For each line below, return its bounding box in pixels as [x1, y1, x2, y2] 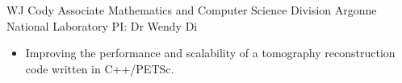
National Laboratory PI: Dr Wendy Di [6, 17, 198, 34]
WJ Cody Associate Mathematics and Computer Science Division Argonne [6, 2, 377, 18]
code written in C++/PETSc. [25, 60, 174, 77]
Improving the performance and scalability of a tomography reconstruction [25, 44, 396, 61]
